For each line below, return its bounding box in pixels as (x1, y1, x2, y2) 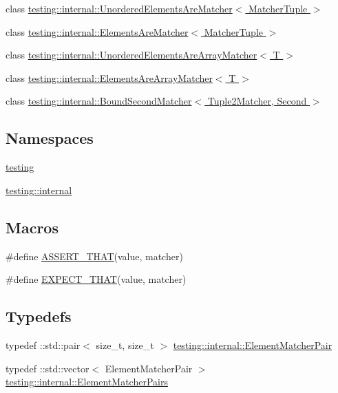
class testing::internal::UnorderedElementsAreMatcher (6, 1, 233, 15)
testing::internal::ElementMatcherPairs (6, 374, 168, 389)
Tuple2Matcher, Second (207, 94, 307, 108)
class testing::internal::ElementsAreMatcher (6, 24, 189, 39)
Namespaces (6, 127, 94, 149)
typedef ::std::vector (6, 361, 89, 375)
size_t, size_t (96, 337, 154, 352)
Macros (6, 216, 59, 237)
